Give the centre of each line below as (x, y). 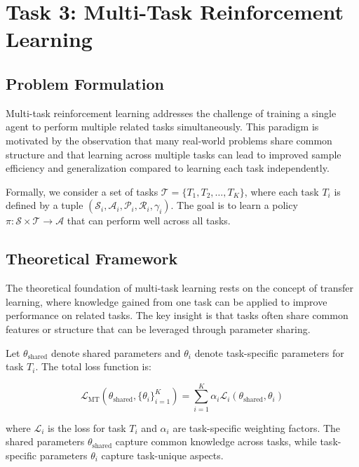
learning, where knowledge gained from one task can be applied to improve (167, 301)
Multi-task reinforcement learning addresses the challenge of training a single (171, 113)
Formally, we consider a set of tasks (82, 191)
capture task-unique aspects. (162, 455)
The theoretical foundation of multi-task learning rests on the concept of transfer (179, 288)
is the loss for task (87, 427)
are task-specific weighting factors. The (257, 427)
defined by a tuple (45, 205)
